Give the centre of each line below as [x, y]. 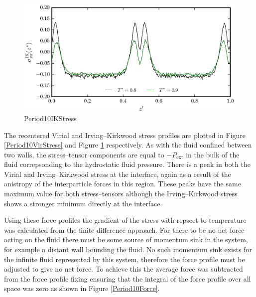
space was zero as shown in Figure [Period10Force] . [82, 288]
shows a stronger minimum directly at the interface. [83, 203]
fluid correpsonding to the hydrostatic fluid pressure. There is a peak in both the [127, 164]
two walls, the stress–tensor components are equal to [84, 154]
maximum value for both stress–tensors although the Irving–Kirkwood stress [121, 194]
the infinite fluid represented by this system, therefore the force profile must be [125, 259]
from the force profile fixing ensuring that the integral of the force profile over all [128, 278]
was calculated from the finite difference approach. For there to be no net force [124, 229]
